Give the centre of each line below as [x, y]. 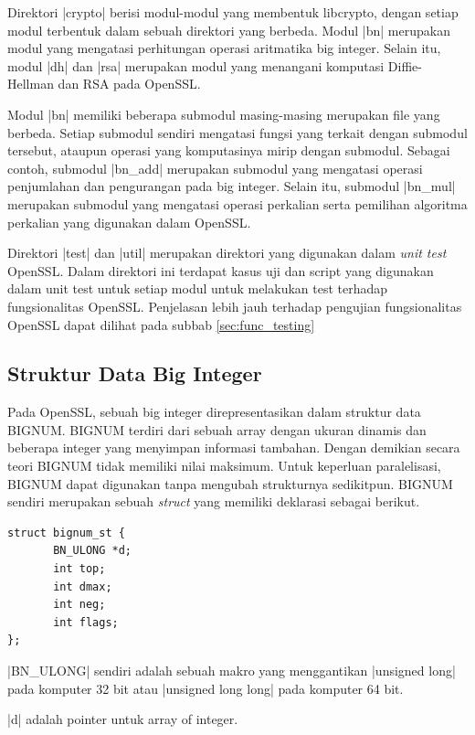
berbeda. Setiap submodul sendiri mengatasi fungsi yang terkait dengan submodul [237, 132]
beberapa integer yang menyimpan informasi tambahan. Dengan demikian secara [234, 447]
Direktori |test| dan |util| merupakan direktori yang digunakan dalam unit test [227, 253]
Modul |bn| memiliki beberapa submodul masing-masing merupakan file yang [224, 114]
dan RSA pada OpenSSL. [129, 84]
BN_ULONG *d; [93, 551]
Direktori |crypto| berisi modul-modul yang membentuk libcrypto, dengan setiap [233, 12]
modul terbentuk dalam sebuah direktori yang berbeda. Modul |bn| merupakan [229, 30]
